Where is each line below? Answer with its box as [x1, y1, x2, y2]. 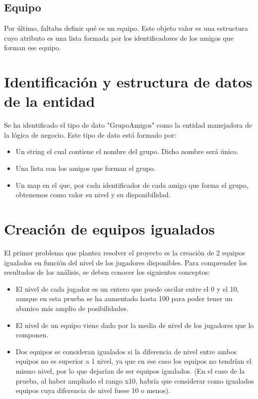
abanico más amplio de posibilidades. [15, 303, 129, 313]
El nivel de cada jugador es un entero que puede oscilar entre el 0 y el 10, [15, 283, 239, 294]
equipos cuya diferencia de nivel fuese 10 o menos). [15, 385, 171, 396]
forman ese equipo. [4, 42, 61, 53]
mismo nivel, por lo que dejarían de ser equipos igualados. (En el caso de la [15, 365, 245, 376]
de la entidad [4, 91, 95, 111]
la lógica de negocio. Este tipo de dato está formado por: [4, 129, 177, 140]
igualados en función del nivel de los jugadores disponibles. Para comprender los [4, 257, 248, 267]
